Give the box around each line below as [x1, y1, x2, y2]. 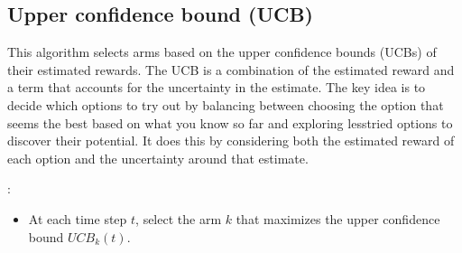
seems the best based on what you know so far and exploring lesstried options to [7, 113, 453, 132]
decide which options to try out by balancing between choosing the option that [7, 95, 444, 114]
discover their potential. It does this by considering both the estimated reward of [7, 131, 455, 150]
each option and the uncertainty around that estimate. [7, 148, 309, 167]
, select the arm [135, 209, 222, 228]
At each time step [28, 209, 127, 228]
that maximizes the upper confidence [236, 209, 440, 228]
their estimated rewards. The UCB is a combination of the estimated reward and [7, 60, 455, 79]
